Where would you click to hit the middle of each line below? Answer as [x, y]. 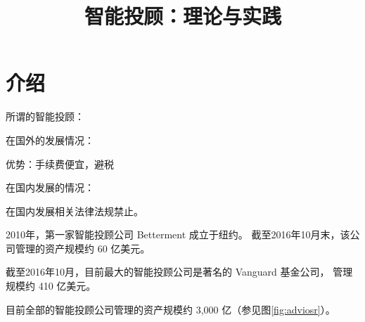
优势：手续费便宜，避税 [60, 163]
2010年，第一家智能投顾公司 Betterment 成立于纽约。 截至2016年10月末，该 [178, 234]
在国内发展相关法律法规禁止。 [75, 211]
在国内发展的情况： [50, 187]
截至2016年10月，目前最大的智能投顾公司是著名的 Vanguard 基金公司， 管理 [179, 272]
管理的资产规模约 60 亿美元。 [83, 248]
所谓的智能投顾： [45, 116]
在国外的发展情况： [50, 140]
